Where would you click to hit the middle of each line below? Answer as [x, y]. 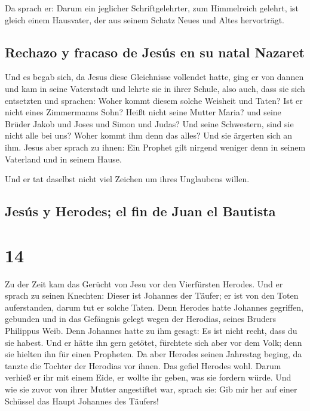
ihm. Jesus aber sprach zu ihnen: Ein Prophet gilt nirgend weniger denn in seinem [155, 147]
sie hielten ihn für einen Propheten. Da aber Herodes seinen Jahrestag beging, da [154, 354]
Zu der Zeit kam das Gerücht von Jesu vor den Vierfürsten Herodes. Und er [144, 283]
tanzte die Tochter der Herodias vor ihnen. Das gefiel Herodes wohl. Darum [143, 365]
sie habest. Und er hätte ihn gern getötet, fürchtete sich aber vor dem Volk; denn [154, 342]
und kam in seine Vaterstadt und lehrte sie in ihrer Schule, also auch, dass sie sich [155, 88]
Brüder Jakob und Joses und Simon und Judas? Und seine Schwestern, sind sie [149, 123]
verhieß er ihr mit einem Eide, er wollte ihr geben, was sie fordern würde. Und [148, 377]
